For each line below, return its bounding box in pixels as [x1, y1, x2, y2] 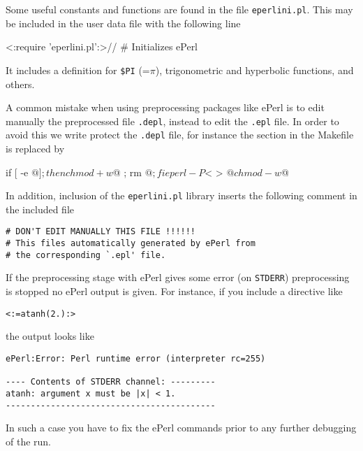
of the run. [6, 434, 52, 448]
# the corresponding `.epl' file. [6, 250, 166, 260]
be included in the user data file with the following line [6, 15, 241, 30]
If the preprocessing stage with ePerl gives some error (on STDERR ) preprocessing [6, 270, 350, 285]
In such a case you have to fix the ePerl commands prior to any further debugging [6, 420, 357, 435]
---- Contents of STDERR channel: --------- [6, 377, 216, 387]
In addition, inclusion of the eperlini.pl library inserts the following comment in [6, 188, 357, 203]
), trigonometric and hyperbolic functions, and [155, 62, 354, 77]
